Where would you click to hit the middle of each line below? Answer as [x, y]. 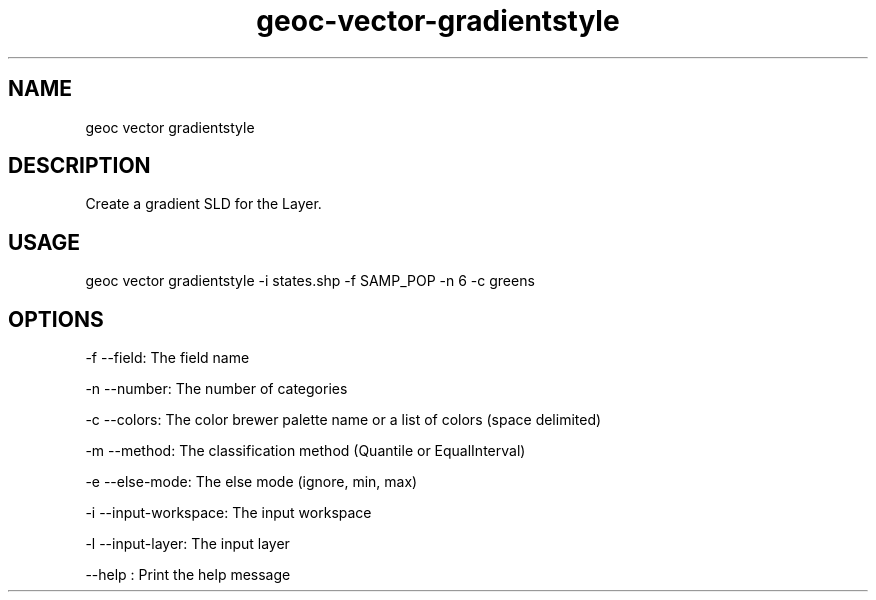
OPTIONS [56, 319]
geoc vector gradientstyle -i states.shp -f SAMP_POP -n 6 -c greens [310, 281]
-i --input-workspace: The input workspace [228, 513]
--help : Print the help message [188, 575]
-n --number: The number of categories [216, 389]
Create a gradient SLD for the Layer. [203, 204]
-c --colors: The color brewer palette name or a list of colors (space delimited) [343, 420]
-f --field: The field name [167, 358]
